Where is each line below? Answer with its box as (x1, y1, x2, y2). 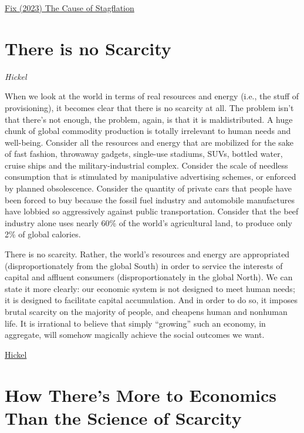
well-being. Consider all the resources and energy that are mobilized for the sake (5, 136, 294, 148)
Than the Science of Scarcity (5, 405, 242, 429)
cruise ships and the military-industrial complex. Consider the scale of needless (5, 159, 288, 171)
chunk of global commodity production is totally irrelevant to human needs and (5, 125, 291, 137)
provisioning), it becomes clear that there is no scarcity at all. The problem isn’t (5, 101, 294, 113)
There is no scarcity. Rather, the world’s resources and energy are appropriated (5, 248, 290, 260)
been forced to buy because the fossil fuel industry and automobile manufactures (5, 193, 295, 206)
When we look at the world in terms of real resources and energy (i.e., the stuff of (5, 90, 299, 102)
